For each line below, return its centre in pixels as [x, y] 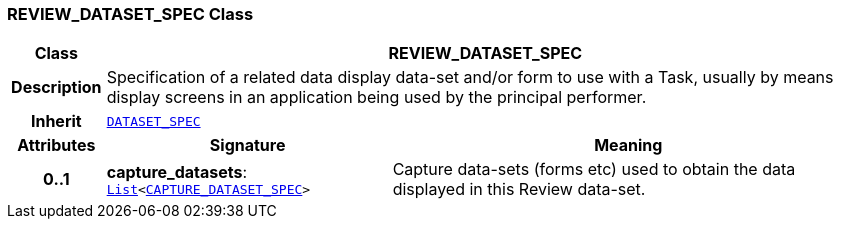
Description [56, 87]
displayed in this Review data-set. [519, 189]
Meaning [628, 145]
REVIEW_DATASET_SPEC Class [130, 14]
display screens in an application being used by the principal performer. [376, 97]
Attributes [56, 145]
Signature [247, 145]
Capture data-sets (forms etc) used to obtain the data [594, 169]
